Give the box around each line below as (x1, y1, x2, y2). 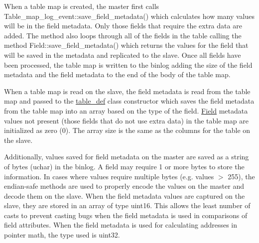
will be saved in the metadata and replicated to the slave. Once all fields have (4, 49, 241, 60)
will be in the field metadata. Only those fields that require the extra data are (4, 20, 242, 31)
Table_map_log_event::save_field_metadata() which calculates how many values (4, 10, 255, 21)
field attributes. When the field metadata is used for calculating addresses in (4, 220, 238, 230)
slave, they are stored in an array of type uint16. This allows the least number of (4, 200, 251, 211)
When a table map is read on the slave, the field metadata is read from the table (4, 86, 251, 96)
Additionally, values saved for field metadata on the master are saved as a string (4, 151, 249, 162)
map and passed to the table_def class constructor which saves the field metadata (4, 96, 255, 106)
